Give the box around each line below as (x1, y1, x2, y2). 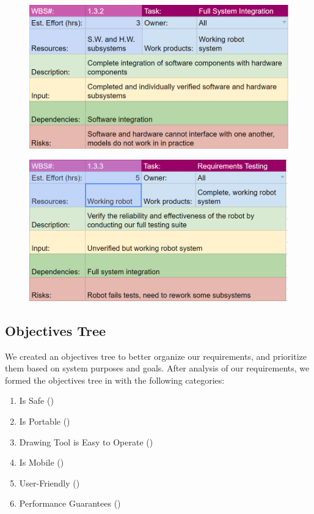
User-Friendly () (19, 476, 80, 489)
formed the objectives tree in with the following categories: (5, 373, 225, 386)
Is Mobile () (19, 456, 64, 469)
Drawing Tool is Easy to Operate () (19, 435, 153, 448)
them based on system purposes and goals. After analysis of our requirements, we (5, 362, 310, 374)
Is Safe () (19, 394, 54, 407)
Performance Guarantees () (19, 497, 121, 510)
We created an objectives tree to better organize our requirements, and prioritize (5, 349, 307, 362)
